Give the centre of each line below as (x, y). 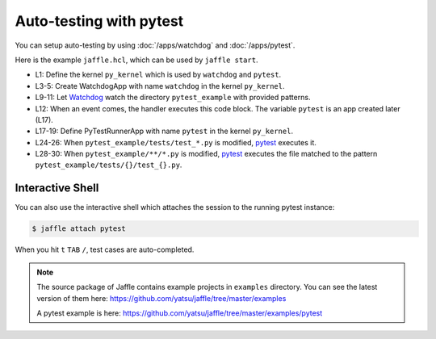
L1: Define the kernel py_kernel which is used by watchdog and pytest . (158, 75)
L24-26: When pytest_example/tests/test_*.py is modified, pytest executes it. (176, 142)
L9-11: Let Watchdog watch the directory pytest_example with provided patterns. (173, 98)
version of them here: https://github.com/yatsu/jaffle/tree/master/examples (161, 298)
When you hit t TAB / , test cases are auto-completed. (105, 249)
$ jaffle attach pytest (79, 229)
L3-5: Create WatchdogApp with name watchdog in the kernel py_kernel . (160, 86)
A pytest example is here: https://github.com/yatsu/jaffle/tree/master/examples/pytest (180, 313)
